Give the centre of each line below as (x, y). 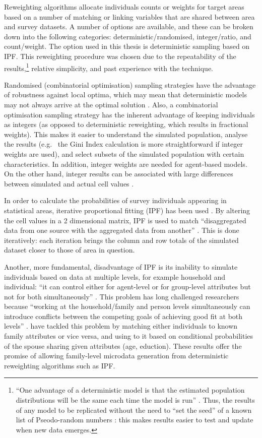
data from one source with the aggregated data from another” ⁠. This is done (122, 230)
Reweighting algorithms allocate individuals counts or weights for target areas (124, 7)
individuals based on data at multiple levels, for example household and (115, 276)
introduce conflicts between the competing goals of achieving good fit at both (123, 316)
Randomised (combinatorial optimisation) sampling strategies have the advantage (130, 84)
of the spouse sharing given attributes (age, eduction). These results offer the (123, 346)
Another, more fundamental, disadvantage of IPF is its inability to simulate (121, 266)
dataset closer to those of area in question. (70, 250)
